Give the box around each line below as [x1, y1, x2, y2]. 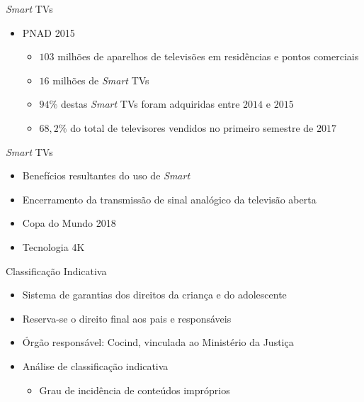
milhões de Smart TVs [52, 72, 149, 87]
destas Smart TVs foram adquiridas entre [60, 96, 240, 111]
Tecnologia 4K [22, 239, 85, 254]
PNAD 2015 [22, 25, 75, 40]
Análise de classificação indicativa [22, 358, 169, 373]
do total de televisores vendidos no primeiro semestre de [70, 120, 314, 135]
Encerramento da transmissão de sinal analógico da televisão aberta [22, 191, 317, 206]
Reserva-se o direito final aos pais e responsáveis [22, 311, 232, 325]
